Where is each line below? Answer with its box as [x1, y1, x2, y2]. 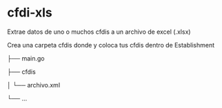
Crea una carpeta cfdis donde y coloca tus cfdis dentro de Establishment [7, 41, 215, 49]
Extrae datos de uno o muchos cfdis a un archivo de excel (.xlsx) [7, 28, 191, 36]
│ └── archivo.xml [7, 80, 61, 89]
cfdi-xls [7, 5, 53, 21]
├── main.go [7, 54, 45, 63]
